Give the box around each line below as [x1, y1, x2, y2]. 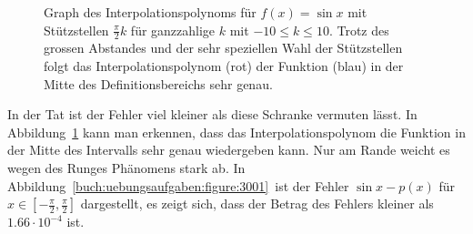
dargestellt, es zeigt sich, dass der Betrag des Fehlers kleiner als [80, 194, 434, 213]
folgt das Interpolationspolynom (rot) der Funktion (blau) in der [44, 56, 404, 76]
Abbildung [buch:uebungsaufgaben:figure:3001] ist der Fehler [7, 176, 349, 195]
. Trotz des [328, 20, 389, 39]
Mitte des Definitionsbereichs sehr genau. [44, 74, 273, 93]
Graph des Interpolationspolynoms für [44, 3, 257, 21]
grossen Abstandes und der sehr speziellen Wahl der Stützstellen [44, 38, 403, 57]
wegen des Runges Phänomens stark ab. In [7, 158, 246, 177]
